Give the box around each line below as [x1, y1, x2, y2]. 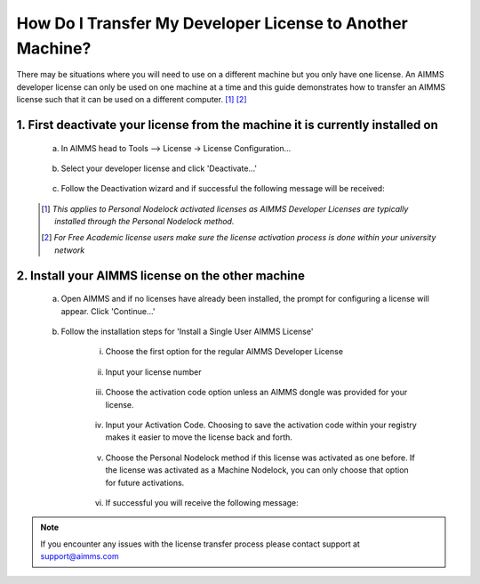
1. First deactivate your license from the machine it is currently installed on [16, 117, 439, 133]
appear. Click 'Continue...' [60, 305, 156, 316]
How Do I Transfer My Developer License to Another [16, 13, 408, 33]
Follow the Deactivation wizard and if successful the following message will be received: [60, 183, 386, 194]
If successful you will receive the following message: [105, 497, 300, 507]
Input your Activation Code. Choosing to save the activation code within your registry [105, 419, 417, 431]
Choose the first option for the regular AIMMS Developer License [105, 346, 344, 357]
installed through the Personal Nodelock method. [54, 216, 235, 227]
